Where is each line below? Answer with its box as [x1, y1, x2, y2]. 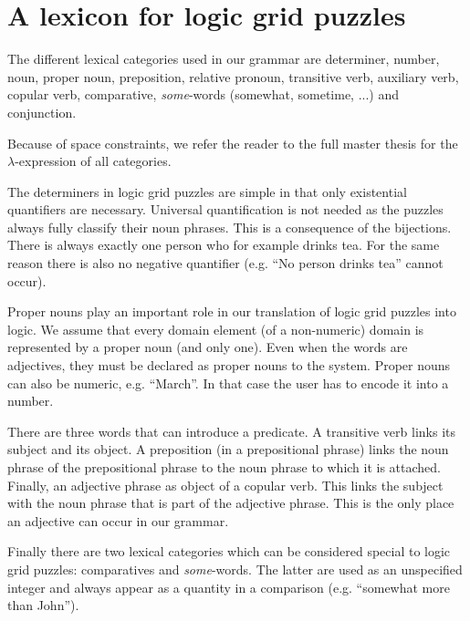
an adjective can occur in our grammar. [7, 511, 229, 530]
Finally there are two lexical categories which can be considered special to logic [7, 542, 451, 561]
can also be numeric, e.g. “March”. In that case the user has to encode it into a [7, 373, 449, 392]
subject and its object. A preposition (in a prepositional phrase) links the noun [7, 440, 449, 459]
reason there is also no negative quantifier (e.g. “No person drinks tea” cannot [7, 254, 444, 273]
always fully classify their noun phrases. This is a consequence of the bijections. [7, 217, 452, 236]
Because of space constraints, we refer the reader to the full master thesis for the [7, 133, 458, 152]
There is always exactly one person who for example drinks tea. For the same [7, 235, 440, 254]
